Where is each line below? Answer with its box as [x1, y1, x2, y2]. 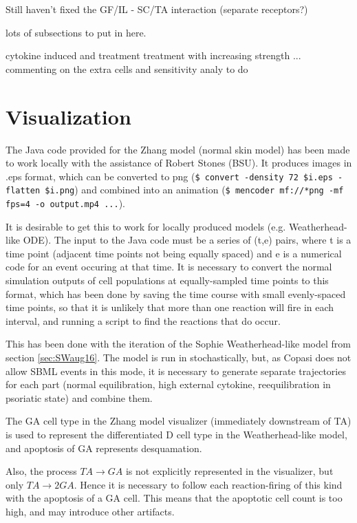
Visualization [6, 102, 131, 130]
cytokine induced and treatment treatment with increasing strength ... [6, 48, 301, 63]
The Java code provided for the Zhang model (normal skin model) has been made [6, 142, 350, 156]
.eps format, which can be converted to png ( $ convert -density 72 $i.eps [6, 169, 333, 183]
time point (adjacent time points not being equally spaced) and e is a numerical [6, 246, 342, 260]
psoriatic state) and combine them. [6, 390, 153, 405]
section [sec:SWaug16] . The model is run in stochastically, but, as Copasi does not [6, 350, 351, 364]
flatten [6, 186, 41, 196]
